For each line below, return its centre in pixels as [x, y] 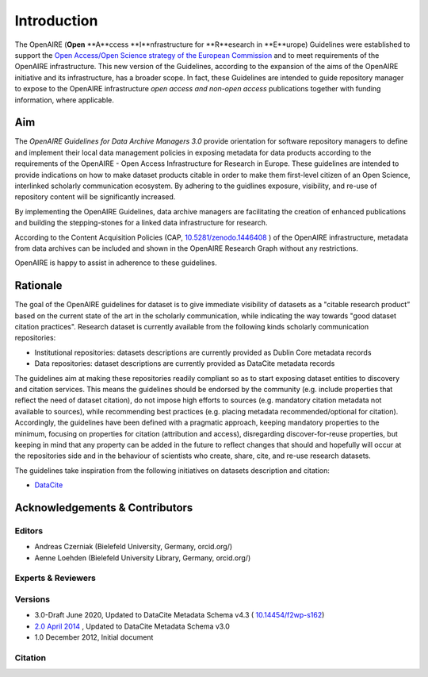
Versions [32, 599]
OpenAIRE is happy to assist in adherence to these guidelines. [116, 263]
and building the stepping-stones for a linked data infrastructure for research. [141, 223]
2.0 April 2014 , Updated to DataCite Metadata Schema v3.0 [132, 626]
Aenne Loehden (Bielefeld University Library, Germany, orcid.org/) [143, 558]
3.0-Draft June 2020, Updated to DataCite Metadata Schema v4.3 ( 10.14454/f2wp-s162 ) [180, 615]
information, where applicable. [65, 100]
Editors [29, 530]
